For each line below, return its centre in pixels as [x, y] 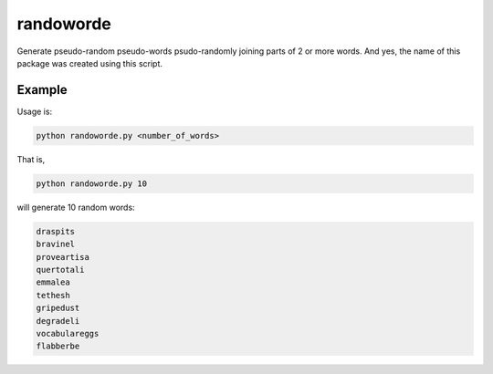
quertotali [60, 270]
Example [42, 90]
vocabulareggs [68, 333]
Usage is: [35, 111]
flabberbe [58, 346]
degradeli [58, 321]
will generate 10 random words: [76, 207]
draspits [56, 231]
